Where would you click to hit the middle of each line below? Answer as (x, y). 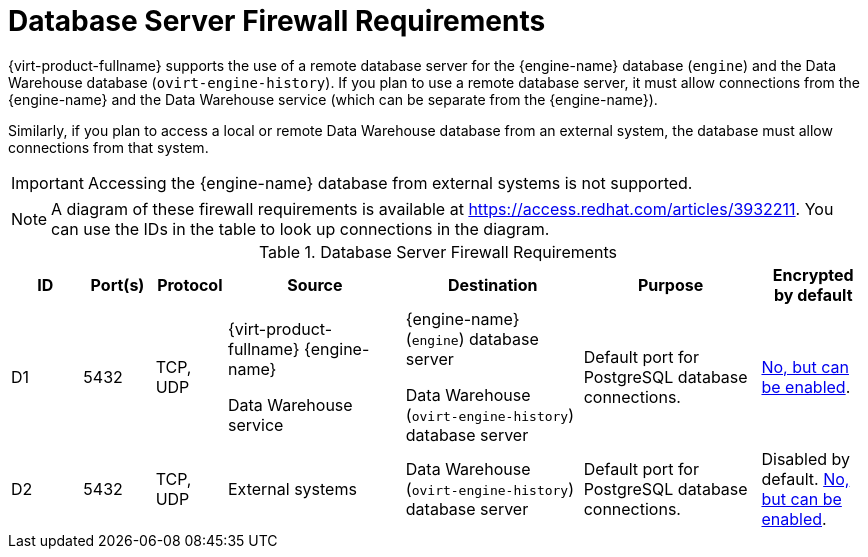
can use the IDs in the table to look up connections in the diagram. (300, 228)
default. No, (805, 478)
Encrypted (813, 274)
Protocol (190, 284)
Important (47, 182)
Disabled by (806, 458)
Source (315, 284)
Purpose (670, 284)
